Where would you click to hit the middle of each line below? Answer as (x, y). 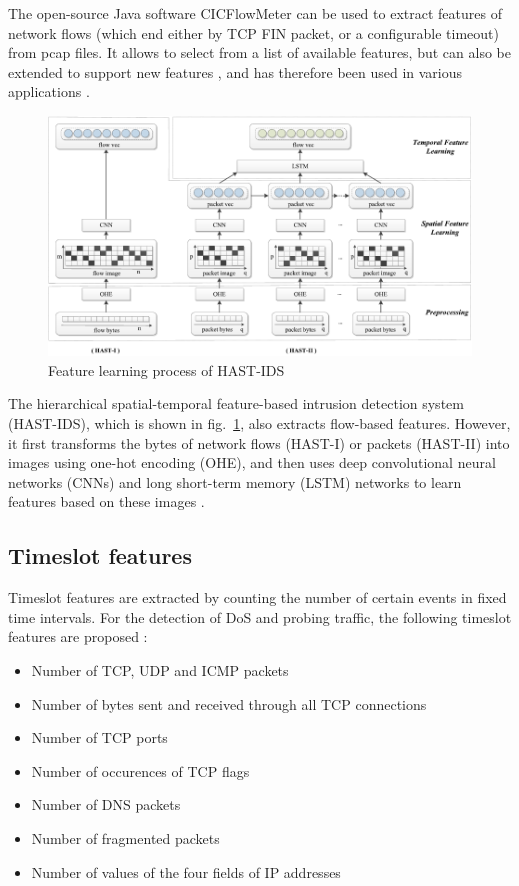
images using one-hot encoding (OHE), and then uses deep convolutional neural (252, 462)
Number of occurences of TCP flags (140, 770)
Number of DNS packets (106, 804)
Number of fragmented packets (125, 837)
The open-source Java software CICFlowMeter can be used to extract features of (255, 13)
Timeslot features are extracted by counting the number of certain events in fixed (257, 597)
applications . (49, 91)
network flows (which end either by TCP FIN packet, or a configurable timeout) (253, 32)
